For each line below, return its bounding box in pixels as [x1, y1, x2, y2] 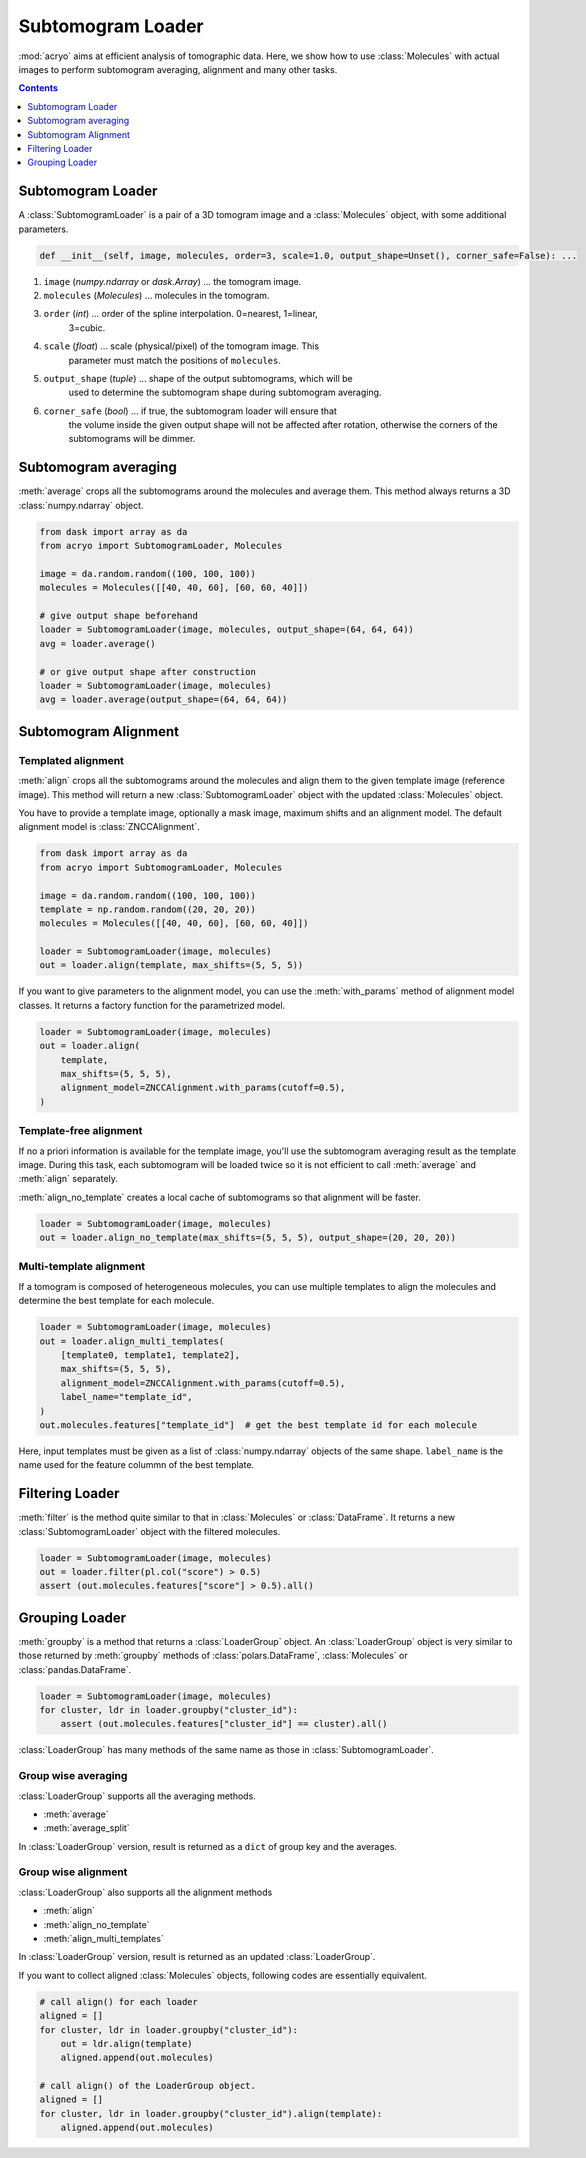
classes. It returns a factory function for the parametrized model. [18, 999, 286, 1011]
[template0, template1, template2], [60, 1349, 240, 1360]
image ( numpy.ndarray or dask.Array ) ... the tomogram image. [43, 275, 302, 287]
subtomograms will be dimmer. [68, 433, 196, 445]
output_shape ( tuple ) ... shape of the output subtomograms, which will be [43, 372, 354, 384]
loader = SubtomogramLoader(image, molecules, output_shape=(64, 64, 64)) [39, 624, 415, 635]
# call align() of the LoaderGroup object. [39, 2080, 257, 2092]
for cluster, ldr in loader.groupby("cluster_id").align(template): [39, 2108, 383, 2119]
